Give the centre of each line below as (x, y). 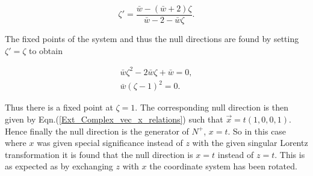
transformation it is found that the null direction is (99, 154)
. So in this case (257, 131)
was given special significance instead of (110, 143)
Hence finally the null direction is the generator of (97, 131)
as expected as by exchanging (59, 166)
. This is (290, 154)
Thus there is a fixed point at (59, 107)
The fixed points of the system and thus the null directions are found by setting (152, 39)
